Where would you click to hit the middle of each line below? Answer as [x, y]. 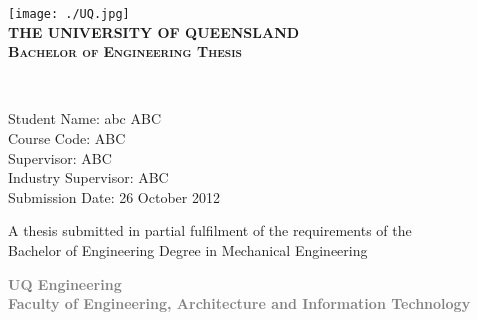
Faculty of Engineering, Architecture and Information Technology [239, 303]
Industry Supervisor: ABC [88, 177]
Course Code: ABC [67, 138]
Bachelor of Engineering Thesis [125, 51]
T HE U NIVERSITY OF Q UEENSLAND [154, 31]
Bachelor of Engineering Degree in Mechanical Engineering [188, 250]
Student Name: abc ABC [85, 118]
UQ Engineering [65, 283]
